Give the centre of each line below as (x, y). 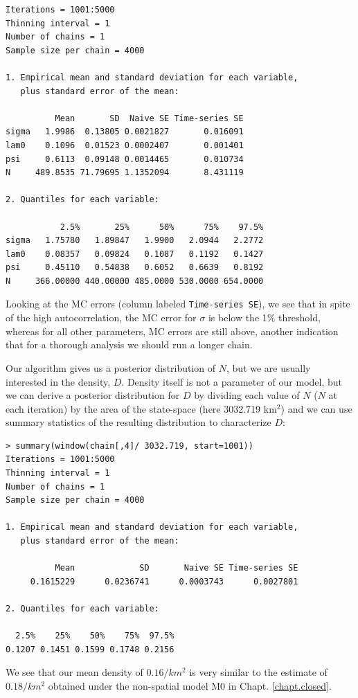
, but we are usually (269, 367)
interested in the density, (58, 381)
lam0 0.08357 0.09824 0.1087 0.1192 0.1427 (135, 254)
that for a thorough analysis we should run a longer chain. (129, 344)
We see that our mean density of (74, 672)
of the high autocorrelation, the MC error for (101, 317)
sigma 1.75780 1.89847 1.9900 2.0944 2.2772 (135, 241)
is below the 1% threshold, (264, 317)
